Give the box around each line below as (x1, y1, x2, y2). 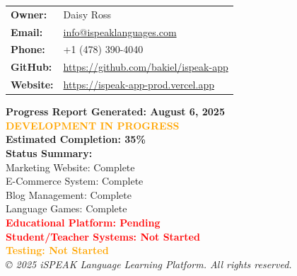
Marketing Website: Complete (6, 159, 135, 174)
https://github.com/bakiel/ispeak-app (63, 59, 228, 74)
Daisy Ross (63, 6, 112, 21)
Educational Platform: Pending (6, 214, 161, 229)
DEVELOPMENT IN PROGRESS (6, 117, 180, 132)
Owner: (11, 6, 47, 21)
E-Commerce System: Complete (6, 173, 144, 188)
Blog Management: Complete (6, 187, 132, 202)
